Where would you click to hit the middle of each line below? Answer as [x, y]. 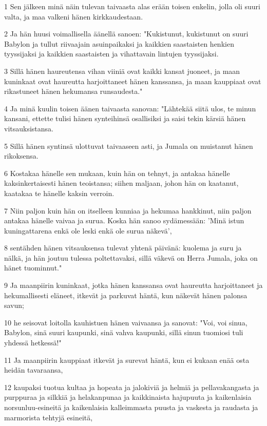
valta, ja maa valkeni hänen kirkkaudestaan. [74, 16]
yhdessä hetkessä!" [33, 343]
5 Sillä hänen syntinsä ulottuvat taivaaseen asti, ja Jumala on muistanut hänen [129, 146]
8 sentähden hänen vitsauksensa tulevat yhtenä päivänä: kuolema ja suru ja [123, 248]
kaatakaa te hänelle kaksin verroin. [59, 193]
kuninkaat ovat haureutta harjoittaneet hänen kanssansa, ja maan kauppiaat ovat [133, 81]
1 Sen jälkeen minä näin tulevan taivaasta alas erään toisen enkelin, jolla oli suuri [132, 6]
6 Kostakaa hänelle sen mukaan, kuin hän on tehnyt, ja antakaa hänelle [117, 173]
